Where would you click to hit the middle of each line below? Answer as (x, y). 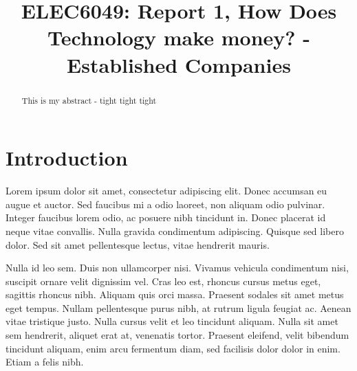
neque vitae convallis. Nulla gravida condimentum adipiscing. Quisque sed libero (175, 231)
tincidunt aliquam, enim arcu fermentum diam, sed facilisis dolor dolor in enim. (173, 348)
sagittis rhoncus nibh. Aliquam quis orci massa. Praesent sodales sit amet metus (175, 294)
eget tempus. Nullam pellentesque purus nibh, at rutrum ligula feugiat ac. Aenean (178, 307)
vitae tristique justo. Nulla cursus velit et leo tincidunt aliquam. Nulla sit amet (172, 321)
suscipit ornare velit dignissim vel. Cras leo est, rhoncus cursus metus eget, (163, 281)
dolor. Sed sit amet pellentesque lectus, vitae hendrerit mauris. (138, 244)
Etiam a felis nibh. (45, 362)
